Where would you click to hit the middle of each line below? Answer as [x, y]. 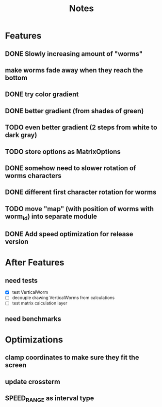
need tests [21, 280]
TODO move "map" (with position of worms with [80, 209]
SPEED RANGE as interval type [50, 399]
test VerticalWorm [30, 292]
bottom [16, 78]
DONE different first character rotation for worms [81, 192]
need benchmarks [33, 319]
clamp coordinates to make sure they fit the [72, 358]
